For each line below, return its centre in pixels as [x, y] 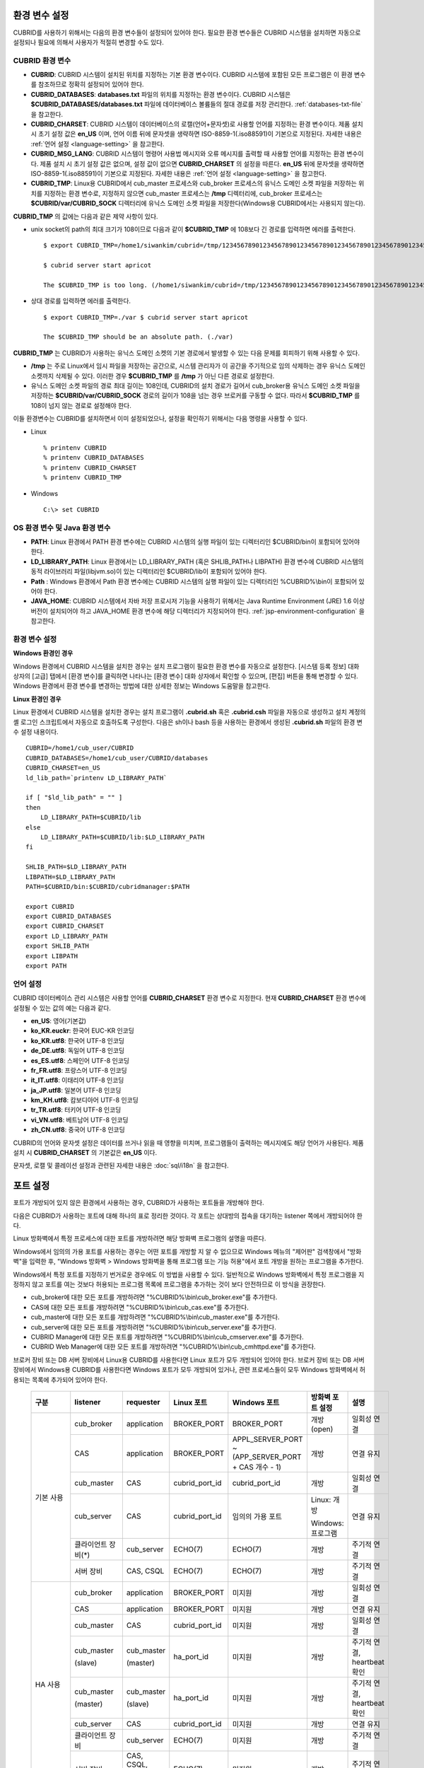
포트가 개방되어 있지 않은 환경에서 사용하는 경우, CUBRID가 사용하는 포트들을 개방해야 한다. [139, 1203]
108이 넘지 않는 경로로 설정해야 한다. [81, 405]
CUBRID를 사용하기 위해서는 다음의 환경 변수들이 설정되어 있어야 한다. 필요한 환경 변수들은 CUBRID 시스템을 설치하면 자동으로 [187, 33]
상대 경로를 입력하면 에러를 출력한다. [81, 301]
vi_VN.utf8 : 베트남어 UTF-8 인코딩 [79, 1119]
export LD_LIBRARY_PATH [67, 936]
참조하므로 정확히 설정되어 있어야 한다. [91, 84]
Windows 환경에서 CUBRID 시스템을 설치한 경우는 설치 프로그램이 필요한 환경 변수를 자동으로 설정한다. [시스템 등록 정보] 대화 [186, 666]
